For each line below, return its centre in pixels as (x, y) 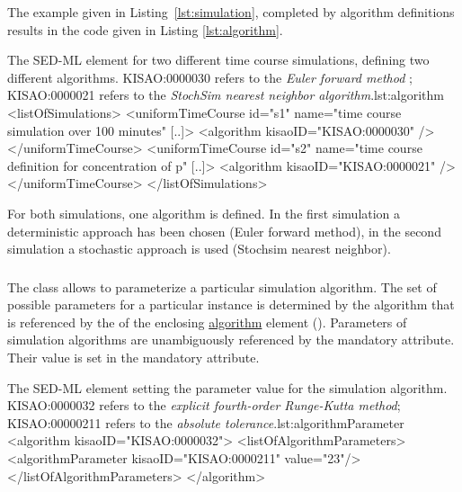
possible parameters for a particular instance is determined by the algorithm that (231, 304)
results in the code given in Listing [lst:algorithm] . (145, 29)
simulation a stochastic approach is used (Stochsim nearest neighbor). (199, 249)
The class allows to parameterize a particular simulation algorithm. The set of (222, 286)
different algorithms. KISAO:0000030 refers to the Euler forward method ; (210, 77)
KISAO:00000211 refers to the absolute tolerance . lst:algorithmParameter (206, 422)
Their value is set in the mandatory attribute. (133, 358)
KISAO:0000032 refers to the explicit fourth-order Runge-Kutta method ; (204, 405)
